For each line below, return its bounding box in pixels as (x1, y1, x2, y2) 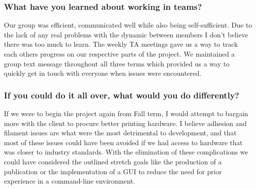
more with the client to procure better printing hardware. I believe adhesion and (4, 118, 247, 128)
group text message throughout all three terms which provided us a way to (4, 58, 230, 68)
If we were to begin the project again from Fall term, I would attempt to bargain (4, 108, 248, 118)
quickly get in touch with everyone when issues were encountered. (4, 68, 202, 78)
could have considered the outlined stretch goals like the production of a (4, 156, 222, 166)
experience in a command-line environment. (4, 176, 135, 186)
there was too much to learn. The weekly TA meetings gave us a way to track (4, 39, 238, 49)
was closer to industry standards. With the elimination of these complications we (4, 147, 248, 157)
